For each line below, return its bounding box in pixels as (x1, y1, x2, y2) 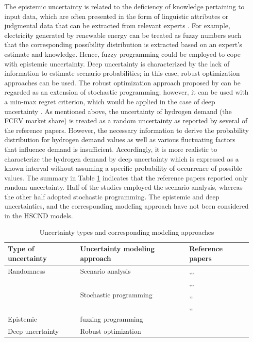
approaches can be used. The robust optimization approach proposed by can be (4, 77, 241, 87)
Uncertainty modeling (80, 244, 155, 254)
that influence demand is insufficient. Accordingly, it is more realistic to (4, 144, 217, 154)
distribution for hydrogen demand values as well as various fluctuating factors (4, 134, 236, 145)
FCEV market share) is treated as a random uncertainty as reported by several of (4, 115, 248, 126)
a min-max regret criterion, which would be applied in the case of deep (4, 96, 215, 106)
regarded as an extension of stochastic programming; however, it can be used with (4, 87, 249, 97)
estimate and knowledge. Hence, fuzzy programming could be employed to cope (4, 49, 241, 59)
